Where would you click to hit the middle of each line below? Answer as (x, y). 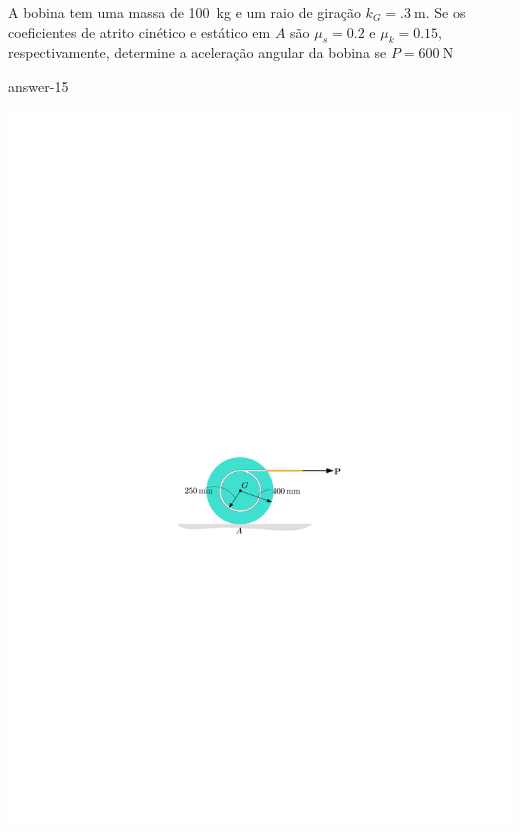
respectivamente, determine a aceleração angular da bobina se (197, 52)
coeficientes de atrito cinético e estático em (139, 31)
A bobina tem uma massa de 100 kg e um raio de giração (184, 12)
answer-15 (38, 85)
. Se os (445, 12)
